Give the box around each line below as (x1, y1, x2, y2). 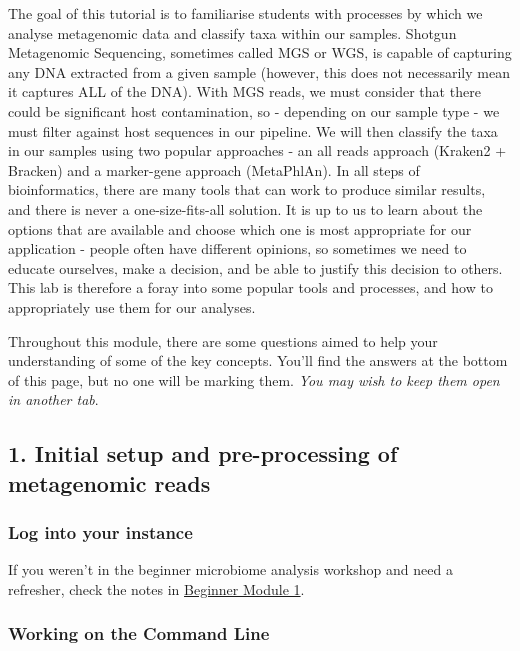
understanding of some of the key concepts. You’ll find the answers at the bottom (8, 350, 508, 371)
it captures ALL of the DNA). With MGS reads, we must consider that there (8, 81, 481, 102)
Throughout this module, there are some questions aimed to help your (8, 330, 438, 351)
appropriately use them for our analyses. (8, 296, 256, 317)
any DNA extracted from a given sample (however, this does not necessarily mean (8, 61, 510, 82)
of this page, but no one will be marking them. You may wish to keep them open (8, 369, 500, 390)
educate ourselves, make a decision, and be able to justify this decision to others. (8, 257, 503, 278)
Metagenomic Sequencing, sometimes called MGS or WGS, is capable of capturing (8, 42, 512, 63)
